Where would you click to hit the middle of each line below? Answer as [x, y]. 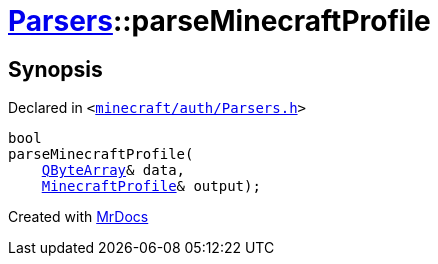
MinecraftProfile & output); [151, 186]
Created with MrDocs [78, 217]
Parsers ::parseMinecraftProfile [219, 21]
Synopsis [55, 69]
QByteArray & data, [113, 170]
